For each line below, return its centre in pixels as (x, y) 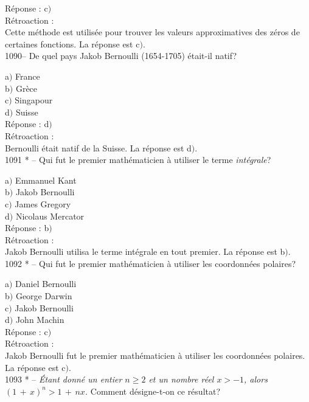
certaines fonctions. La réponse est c (72, 43)
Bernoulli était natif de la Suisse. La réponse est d (98, 147)
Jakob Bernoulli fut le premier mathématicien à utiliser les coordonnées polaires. (155, 355)
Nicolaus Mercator (50, 216)
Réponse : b (27, 228)
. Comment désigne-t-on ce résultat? (153, 391)
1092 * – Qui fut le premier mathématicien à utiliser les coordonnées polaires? (151, 263)
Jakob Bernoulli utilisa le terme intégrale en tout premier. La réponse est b (145, 251)
